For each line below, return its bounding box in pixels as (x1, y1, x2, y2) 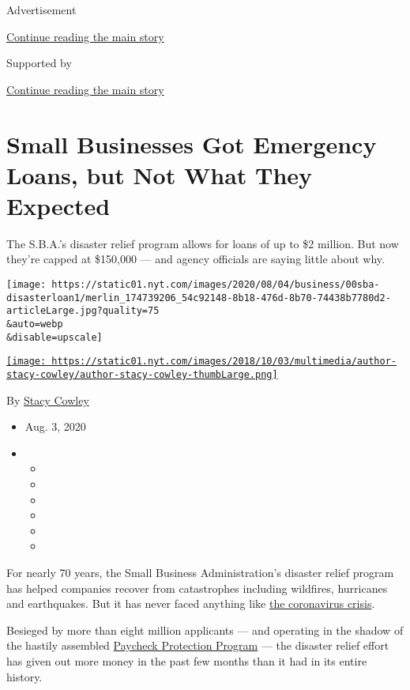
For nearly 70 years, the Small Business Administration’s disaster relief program (6, 564, 394, 580)
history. (6, 668, 43, 684)
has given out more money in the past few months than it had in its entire (6, 652, 367, 669)
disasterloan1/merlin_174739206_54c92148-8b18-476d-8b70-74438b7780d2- (6, 292, 391, 304)
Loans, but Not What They (6, 158, 313, 190)
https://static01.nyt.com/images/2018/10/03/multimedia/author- (51, 356, 397, 368)
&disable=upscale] (6, 331, 103, 343)
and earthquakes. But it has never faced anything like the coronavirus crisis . (6, 595, 375, 612)
